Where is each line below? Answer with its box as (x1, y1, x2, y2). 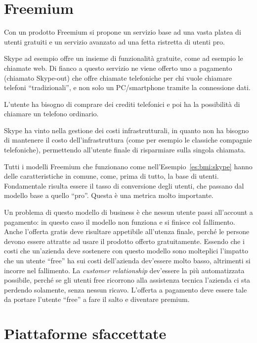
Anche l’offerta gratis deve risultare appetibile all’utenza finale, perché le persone (4, 226, 250, 237)
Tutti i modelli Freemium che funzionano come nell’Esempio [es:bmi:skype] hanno (4, 161, 253, 171)
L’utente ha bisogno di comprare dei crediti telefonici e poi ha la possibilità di (4, 98, 240, 109)
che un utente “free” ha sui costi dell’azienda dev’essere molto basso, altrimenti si (4, 255, 251, 265)
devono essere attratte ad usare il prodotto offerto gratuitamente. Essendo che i (4, 236, 245, 246)
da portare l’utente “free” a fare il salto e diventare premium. (4, 294, 190, 304)
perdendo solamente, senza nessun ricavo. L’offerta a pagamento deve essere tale (4, 284, 247, 294)
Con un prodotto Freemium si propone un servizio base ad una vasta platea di (4, 27, 241, 37)
